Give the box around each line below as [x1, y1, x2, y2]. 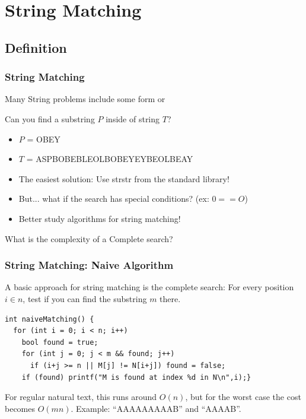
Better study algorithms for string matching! [18, 212, 181, 224]
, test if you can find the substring [23, 292, 147, 304]
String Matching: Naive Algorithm [5, 258, 174, 272]
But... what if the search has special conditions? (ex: [18, 192, 209, 205]
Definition [5, 38, 67, 56]
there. [160, 292, 181, 304]
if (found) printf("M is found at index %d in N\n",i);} [21, 373, 251, 382]
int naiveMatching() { [5, 315, 94, 323]
